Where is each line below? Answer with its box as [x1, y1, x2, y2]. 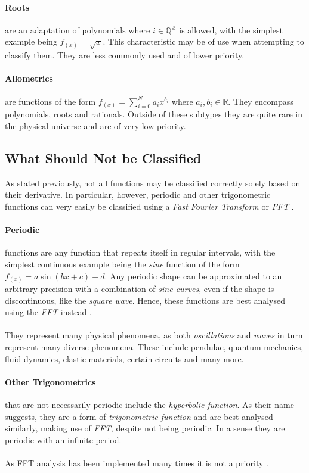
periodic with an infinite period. [5, 433, 122, 446]
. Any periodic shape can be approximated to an [104, 269, 282, 282]
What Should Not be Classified [5, 148, 202, 167]
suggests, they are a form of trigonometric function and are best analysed [5, 410, 273, 422]
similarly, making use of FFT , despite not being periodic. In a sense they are [5, 422, 285, 434]
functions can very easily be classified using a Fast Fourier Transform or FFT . [5, 200, 294, 212]
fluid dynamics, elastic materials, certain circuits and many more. [5, 352, 244, 365]
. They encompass [228, 95, 293, 107]
